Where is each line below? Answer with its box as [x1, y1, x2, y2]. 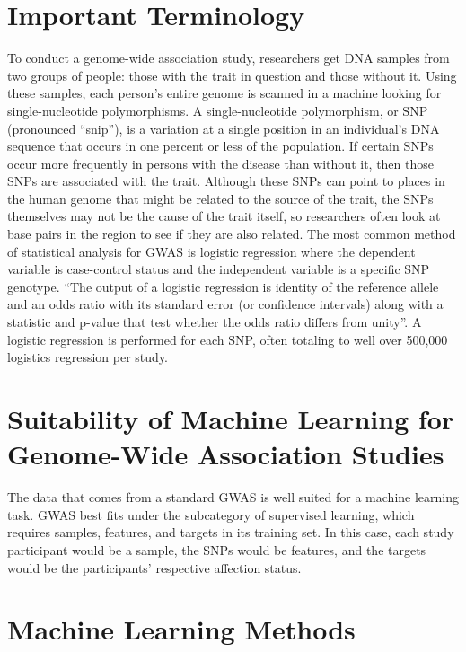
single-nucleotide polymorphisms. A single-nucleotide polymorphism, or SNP [7, 101, 428, 119]
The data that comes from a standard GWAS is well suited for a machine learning [7, 488, 459, 507]
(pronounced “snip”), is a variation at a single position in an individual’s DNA [7, 119, 440, 137]
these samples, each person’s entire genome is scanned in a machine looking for [7, 84, 442, 102]
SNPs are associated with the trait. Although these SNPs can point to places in [7, 172, 445, 190]
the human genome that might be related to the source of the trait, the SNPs [7, 189, 434, 207]
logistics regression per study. [7, 348, 169, 366]
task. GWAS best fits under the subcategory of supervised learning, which [7, 505, 415, 524]
